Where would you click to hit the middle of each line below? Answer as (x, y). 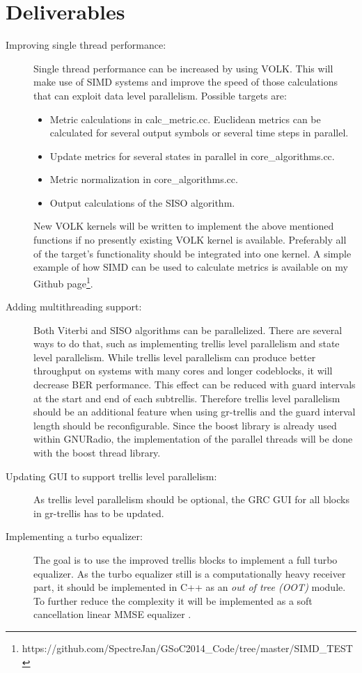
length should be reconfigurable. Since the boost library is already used (185, 425)
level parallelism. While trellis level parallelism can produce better (175, 357)
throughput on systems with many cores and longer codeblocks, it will (183, 371)
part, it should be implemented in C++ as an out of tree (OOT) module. (190, 587)
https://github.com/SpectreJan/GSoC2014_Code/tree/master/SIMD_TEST (187, 648)
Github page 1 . (63, 282)
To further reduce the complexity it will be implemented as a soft (173, 600)
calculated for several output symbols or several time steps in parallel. (199, 133)
